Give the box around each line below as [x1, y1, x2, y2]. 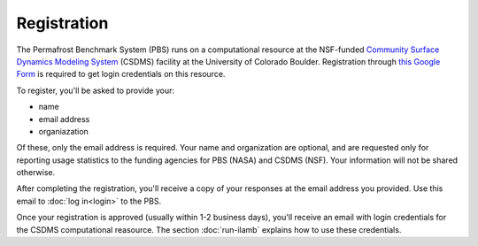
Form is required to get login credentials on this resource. [16, 69, 226, 80]
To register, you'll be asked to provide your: [16, 85, 174, 96]
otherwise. [16, 167, 56, 178]
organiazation [38, 126, 89, 136]
